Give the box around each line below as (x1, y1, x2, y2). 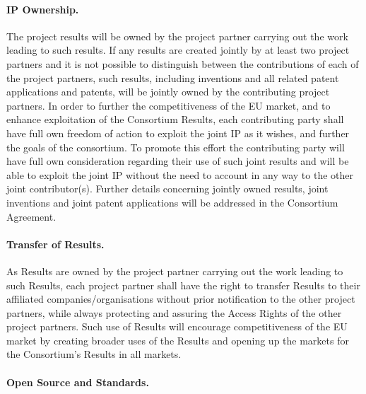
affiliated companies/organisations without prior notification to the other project (6, 291, 355, 306)
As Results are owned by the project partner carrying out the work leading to (6, 263, 343, 278)
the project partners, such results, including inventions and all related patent (6, 70, 339, 85)
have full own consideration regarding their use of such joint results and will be (6, 153, 349, 168)
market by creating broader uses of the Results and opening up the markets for (6, 332, 349, 347)
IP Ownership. (6, 1, 79, 16)
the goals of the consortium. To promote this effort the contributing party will (6, 139, 345, 154)
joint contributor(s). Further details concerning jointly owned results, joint (6, 181, 329, 196)
